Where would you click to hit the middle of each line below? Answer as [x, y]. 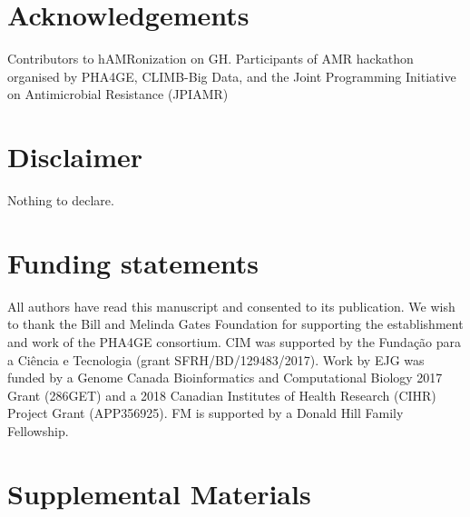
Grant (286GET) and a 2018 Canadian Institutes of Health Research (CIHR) [222, 395]
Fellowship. [38, 430]
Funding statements [133, 262]
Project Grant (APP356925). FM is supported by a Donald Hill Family [206, 413]
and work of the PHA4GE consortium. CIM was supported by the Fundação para [235, 341]
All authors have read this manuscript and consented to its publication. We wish [231, 306]
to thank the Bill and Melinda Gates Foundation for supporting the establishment [235, 324]
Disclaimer [75, 157]
